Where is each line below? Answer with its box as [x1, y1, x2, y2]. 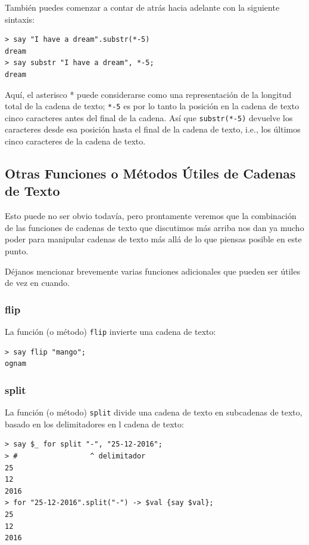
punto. [5, 245, 29, 257]
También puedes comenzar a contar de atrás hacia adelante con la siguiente [5, 1, 280, 13]
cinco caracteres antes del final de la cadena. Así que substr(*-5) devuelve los [5, 111, 293, 124]
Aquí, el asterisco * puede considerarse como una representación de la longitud [5, 88, 292, 100]
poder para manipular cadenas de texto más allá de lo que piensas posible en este [5, 233, 302, 245]
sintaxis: [5, 13, 35, 25]
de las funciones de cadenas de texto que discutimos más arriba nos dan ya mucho [5, 221, 304, 233]
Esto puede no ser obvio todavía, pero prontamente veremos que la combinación [5, 210, 296, 222]
